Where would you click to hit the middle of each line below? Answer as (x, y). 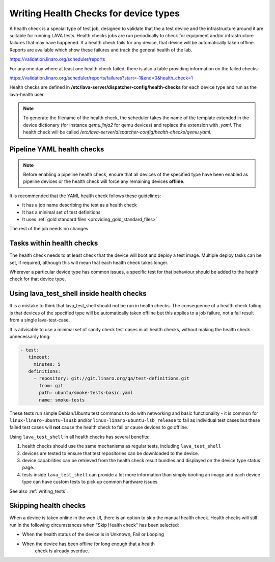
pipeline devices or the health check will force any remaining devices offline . (104, 181)
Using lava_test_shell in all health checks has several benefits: (79, 437)
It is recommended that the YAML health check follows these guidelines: (85, 196)
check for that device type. (38, 279)
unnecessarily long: (30, 336)
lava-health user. (27, 94)
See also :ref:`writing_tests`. (39, 491)
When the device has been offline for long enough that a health (88, 544)
